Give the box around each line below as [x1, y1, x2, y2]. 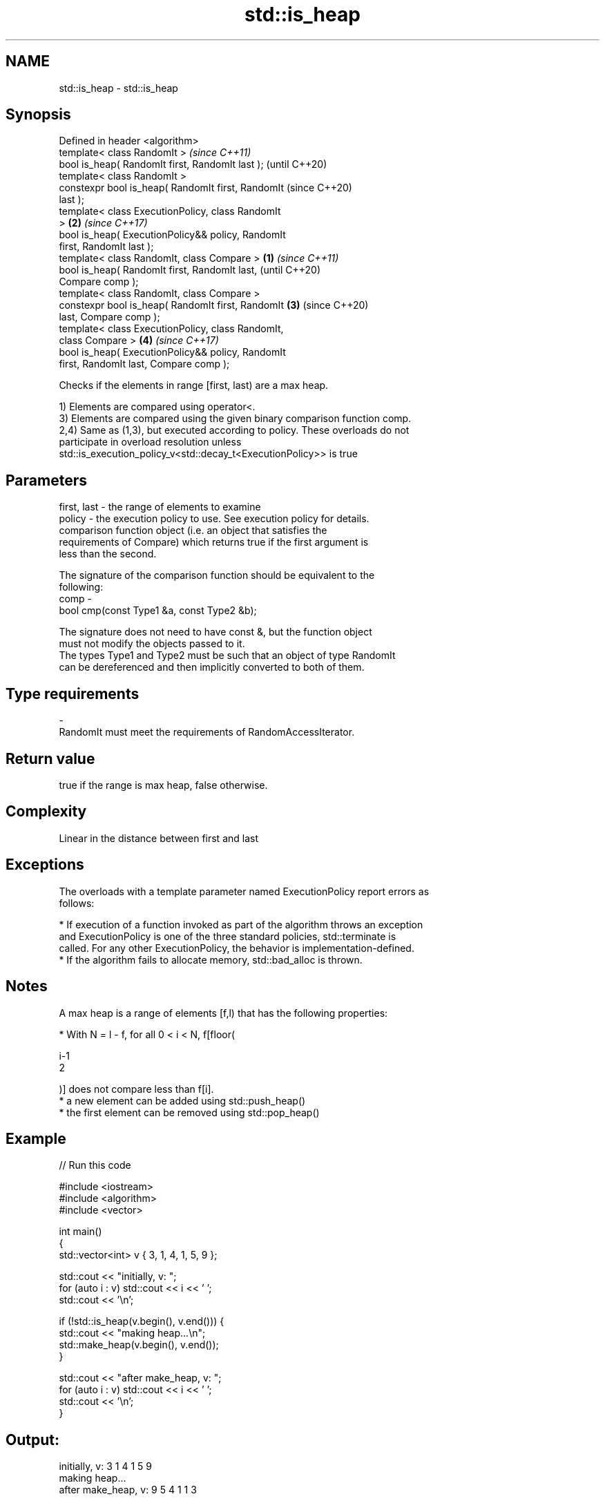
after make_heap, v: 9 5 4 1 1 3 [59, 1484, 197, 1496]
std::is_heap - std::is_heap [59, 82, 178, 94]
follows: [59, 897, 95, 909]
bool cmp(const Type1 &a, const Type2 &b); [59, 604, 257, 617]
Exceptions [6, 856, 84, 874]
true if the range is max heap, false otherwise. [59, 778, 268, 791]
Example [6, 1129, 66, 1147]
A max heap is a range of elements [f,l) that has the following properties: [59, 1006, 388, 1019]
